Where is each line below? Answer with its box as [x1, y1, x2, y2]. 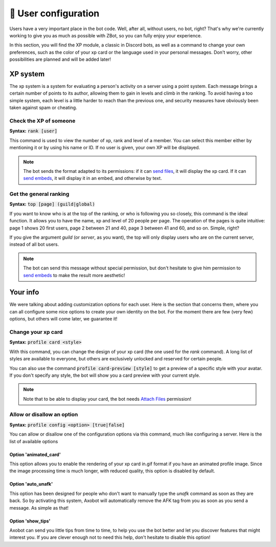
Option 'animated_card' [9, 451, 61, 458]
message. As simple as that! [9, 505, 69, 511]
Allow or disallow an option [9, 411, 78, 418]
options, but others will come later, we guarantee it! [9, 316, 118, 322]
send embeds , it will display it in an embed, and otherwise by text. [23, 175, 162, 181]
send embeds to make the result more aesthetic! [23, 272, 125, 278]
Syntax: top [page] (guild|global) [9, 201, 96, 207]
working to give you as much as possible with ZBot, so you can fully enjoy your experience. [9, 32, 202, 38]
